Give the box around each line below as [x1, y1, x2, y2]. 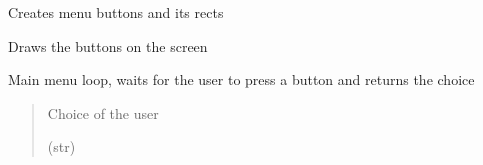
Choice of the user [47, 102, 159, 123]
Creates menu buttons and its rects [8, 2, 224, 22]
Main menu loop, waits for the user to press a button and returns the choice [8, 69, 475, 90]
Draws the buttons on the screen [8, 35, 208, 56]
